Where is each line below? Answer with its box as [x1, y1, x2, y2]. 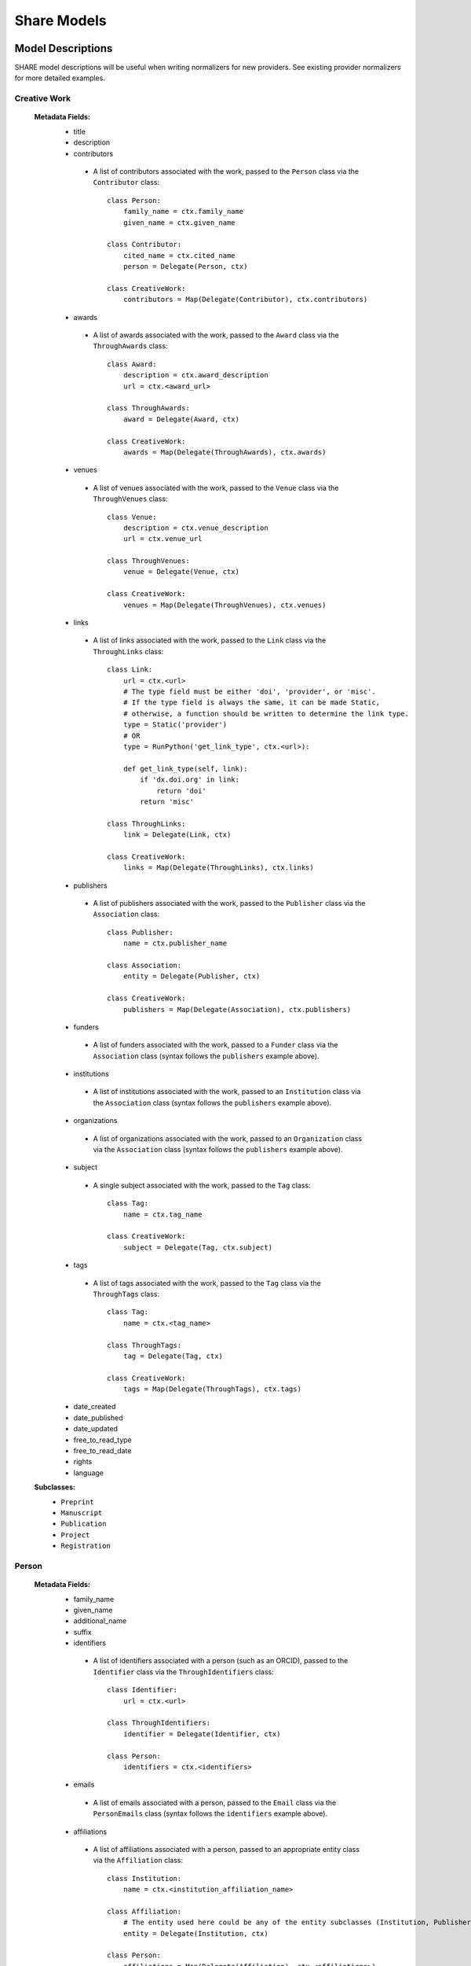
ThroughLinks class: [93, 646, 164, 656]
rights [73, 1457, 93, 1467]
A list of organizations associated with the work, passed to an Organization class [93, 1133, 363, 1143]
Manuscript [60, 1508, 103, 1517]
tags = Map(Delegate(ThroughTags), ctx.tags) [122, 1385, 302, 1394]
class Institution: [107, 1874, 182, 1883]
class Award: [107, 359, 157, 369]
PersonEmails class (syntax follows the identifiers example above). [93, 1809, 328, 1818]
